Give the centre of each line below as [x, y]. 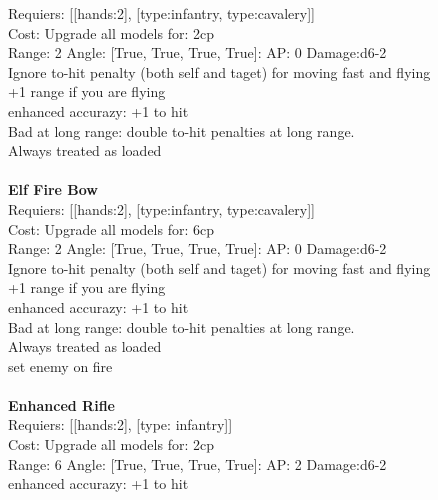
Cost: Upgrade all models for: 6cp [111, 228]
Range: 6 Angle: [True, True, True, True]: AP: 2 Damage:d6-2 [197, 463]
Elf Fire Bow [53, 189]
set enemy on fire [60, 365]
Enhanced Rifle [61, 404]
